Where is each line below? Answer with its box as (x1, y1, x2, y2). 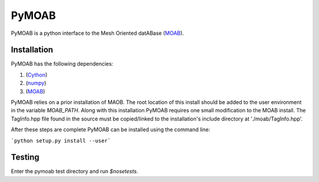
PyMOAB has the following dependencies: (11, 60, 113, 67)
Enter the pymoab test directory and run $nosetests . (11, 168, 138, 175)
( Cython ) (25, 71, 48, 78)
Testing (11, 152, 40, 162)
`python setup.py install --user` (11, 137, 111, 144)
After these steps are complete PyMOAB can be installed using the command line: (11, 126, 210, 133)
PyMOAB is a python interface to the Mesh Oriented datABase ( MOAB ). (11, 30, 184, 37)
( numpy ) (25, 80, 47, 87)
